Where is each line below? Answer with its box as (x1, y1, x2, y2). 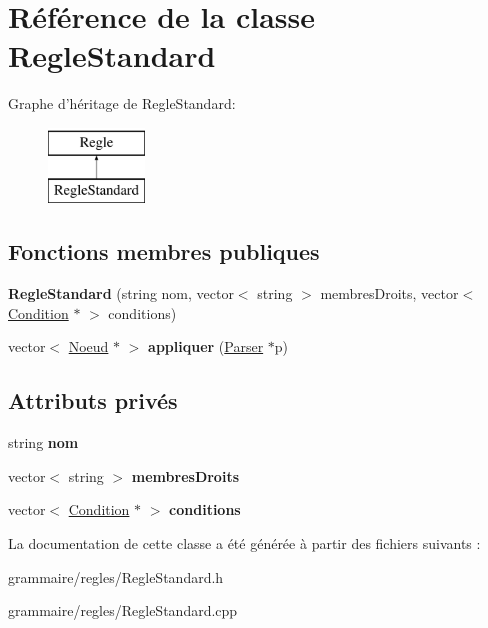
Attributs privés (8, 385, 178, 416)
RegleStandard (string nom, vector (8, 283, 234, 304)
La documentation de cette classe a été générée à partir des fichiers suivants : (8, 533, 481, 554)
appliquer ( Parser (148, 336, 264, 357)
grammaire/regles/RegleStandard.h (8, 566, 224, 587)
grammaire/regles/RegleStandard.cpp (8, 600, 238, 621)
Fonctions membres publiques (8, 236, 320, 267)
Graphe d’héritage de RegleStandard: (8, 93, 236, 114)
